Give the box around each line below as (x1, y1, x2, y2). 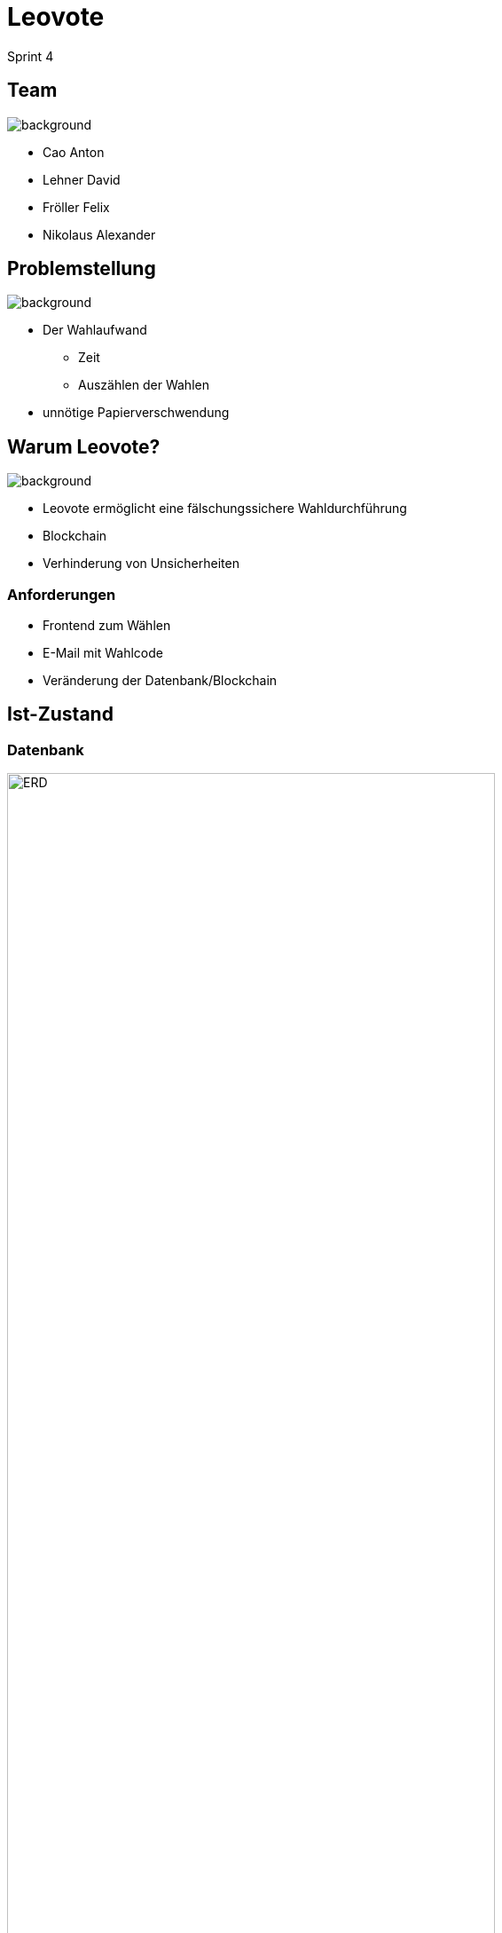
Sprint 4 (7, 48, 54, 64)
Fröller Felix (43, 199, 110, 215)
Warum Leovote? (7, 435, 161, 458)
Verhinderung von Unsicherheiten (43, 556, 239, 572)
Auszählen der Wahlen (78, 377, 209, 393)
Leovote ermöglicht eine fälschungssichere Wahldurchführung (43, 501, 407, 517)
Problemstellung (7, 257, 156, 280)
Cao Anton (43, 144, 105, 160)
